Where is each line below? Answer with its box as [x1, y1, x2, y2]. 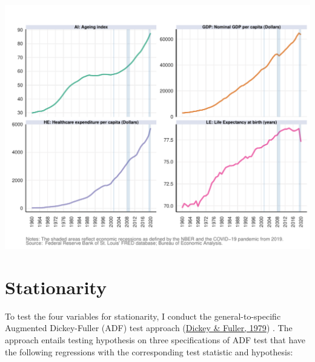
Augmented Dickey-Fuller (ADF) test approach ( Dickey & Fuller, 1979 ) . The [5, 321, 293, 334]
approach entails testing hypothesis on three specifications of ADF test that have [5, 334, 306, 346]
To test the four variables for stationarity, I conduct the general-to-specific [5, 309, 281, 322]
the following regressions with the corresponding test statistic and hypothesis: [5, 345, 293, 358]
